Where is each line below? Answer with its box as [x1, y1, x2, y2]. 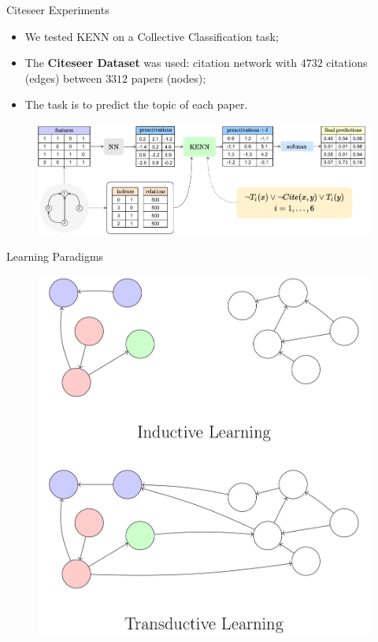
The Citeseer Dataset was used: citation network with [24, 54, 297, 71]
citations [326, 54, 368, 71]
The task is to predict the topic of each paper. [24, 96, 248, 113]
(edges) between [24, 69, 102, 86]
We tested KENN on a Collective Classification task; [24, 28, 279, 44]
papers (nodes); [131, 69, 206, 86]
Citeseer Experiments [6, 2, 109, 17]
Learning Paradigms [6, 248, 104, 265]
